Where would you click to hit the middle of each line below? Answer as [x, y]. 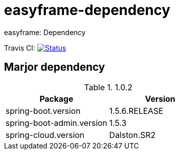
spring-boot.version [43, 111]
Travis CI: [20, 48]
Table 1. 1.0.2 [108, 87]
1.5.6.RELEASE [136, 111]
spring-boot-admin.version [57, 123]
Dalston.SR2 [132, 135]
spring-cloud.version [45, 135]
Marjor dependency [55, 67]
